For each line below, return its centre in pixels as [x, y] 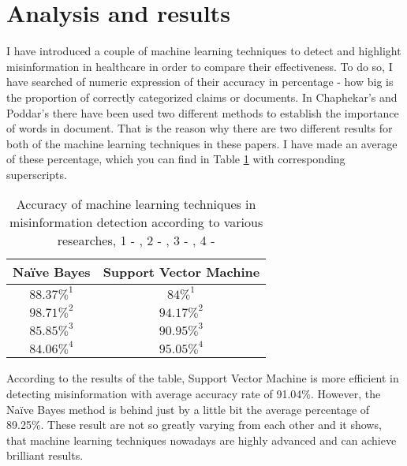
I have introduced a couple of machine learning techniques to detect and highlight [204, 51]
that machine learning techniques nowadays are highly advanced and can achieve [202, 440]
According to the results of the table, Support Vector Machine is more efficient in [203, 378]
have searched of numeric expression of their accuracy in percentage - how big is [200, 82]
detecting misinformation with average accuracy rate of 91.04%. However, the [194, 394]
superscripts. [37, 174]
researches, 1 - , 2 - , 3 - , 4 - [136, 240]
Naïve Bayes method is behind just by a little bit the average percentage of [188, 409]
